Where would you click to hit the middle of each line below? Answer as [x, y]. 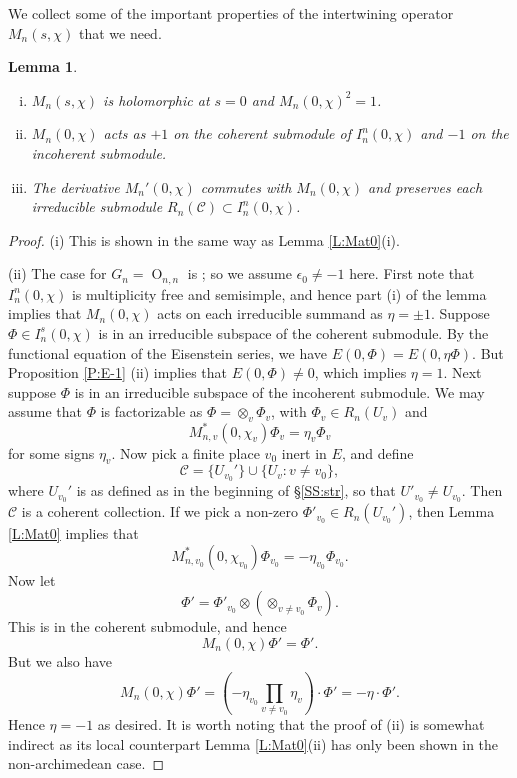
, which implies [360, 372]
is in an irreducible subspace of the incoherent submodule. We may [279, 391]
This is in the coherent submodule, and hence [147, 626]
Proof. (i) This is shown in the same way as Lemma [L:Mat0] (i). [204, 239]
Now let [32, 579]
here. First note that [412, 273]
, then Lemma [451, 511]
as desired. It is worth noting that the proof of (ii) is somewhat [291, 724]
